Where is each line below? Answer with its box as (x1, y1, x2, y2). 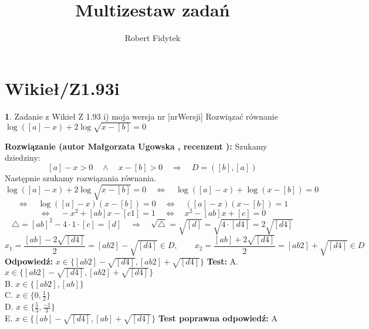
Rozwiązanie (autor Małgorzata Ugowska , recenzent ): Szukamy (5, 140, 268, 152)
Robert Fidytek (124, 32, 181, 44)
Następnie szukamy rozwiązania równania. (5, 171, 157, 184)
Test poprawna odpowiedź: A (158, 312, 277, 324)
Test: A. (206, 255, 239, 267)
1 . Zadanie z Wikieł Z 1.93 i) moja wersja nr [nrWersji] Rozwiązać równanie (5, 110, 278, 122)
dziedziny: (5, 151, 40, 164)
